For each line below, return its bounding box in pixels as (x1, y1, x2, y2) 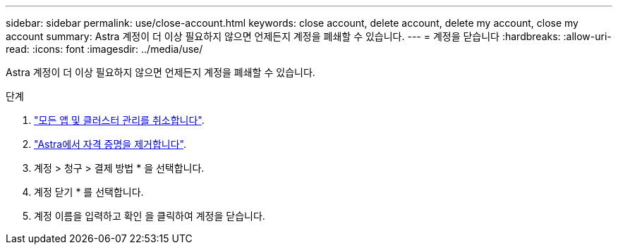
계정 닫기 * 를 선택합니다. (34, 186, 144, 198)
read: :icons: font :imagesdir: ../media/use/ (6, 43, 203, 55)
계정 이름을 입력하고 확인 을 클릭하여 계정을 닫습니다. (34, 210, 265, 222)
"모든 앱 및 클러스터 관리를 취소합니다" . (34, 114, 205, 126)
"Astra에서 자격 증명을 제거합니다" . (34, 138, 186, 150)
